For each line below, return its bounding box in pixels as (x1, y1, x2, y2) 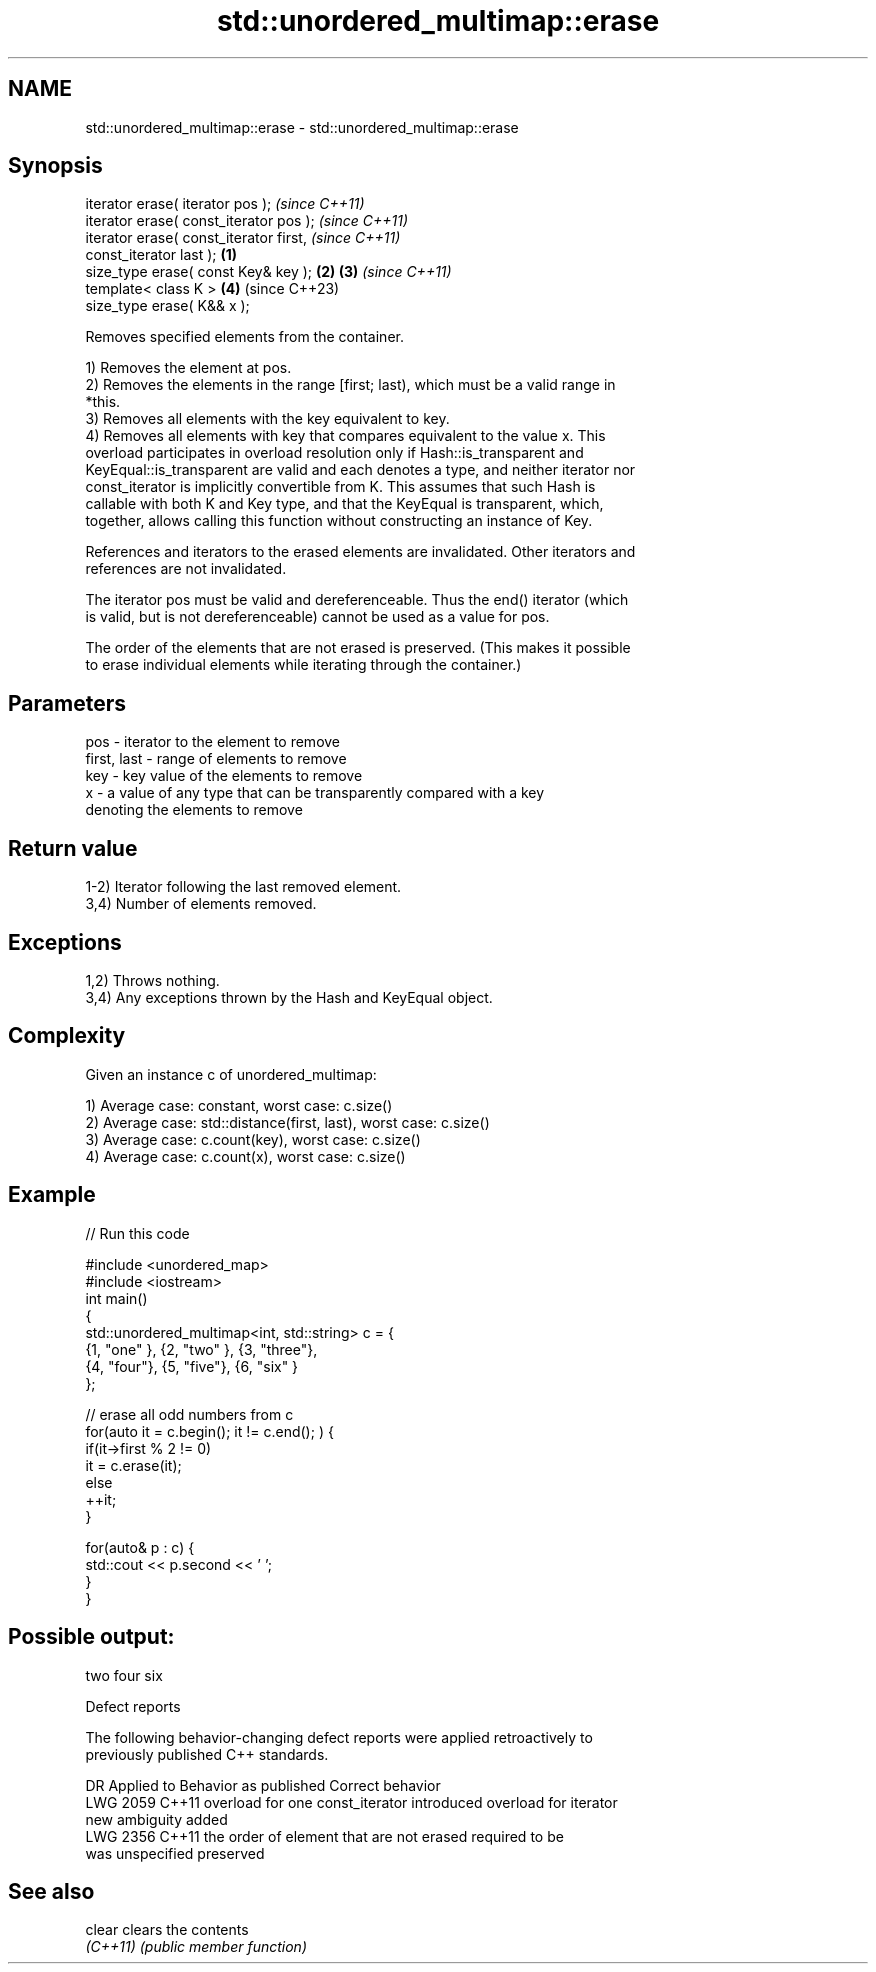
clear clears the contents (85, 1921, 249, 1939)
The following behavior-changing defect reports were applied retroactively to (85, 1728, 593, 1746)
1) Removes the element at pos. (85, 359, 292, 377)
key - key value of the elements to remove (85, 767, 363, 785)
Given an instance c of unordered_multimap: (85, 1065, 377, 1083)
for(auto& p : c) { (85, 1538, 195, 1556)
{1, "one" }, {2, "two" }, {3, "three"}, (85, 1340, 318, 1358)
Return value (8, 835, 138, 861)
